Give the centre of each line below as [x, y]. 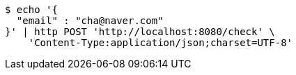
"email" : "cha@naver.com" [90, 21]
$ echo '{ [31, 10]
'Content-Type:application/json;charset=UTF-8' [161, 43]
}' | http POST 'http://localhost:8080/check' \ [140, 32]
